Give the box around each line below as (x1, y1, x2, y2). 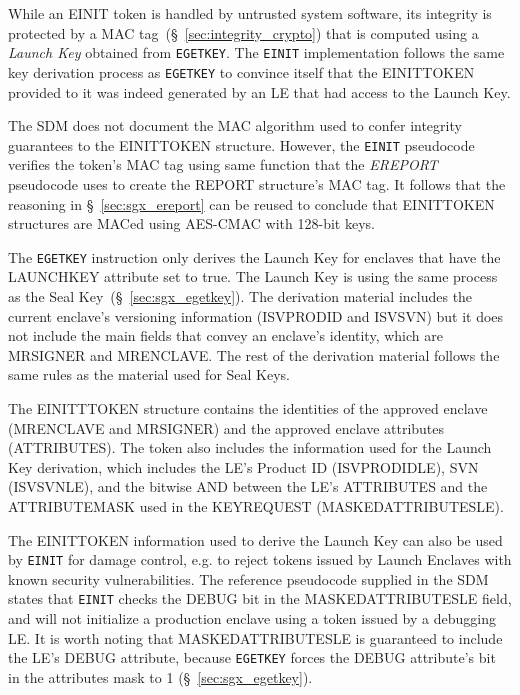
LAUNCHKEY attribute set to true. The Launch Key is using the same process (8, 266, 498, 287)
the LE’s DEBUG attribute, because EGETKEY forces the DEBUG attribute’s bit (8, 647, 496, 668)
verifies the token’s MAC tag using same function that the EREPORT (8, 154, 438, 175)
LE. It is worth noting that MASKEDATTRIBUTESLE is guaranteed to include (8, 627, 503, 648)
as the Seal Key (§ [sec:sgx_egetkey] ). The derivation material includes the (8, 285, 473, 306)
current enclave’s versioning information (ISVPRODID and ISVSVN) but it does (8, 305, 504, 326)
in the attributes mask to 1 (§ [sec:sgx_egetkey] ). (8, 666, 313, 687)
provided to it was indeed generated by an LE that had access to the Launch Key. (8, 81, 511, 102)
